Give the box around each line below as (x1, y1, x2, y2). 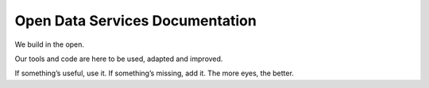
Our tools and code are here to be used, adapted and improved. (14, 54, 223, 63)
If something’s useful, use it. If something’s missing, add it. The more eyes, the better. (14, 68, 294, 78)
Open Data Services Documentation (14, 12, 257, 29)
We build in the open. (14, 40, 85, 49)
